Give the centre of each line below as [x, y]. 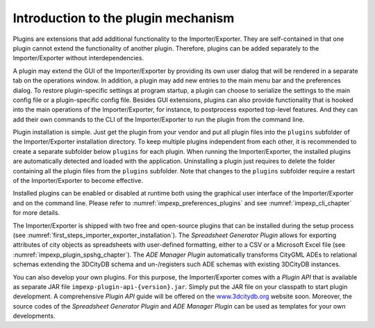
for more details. [36, 213]
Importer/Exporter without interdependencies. [78, 58]
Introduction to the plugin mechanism [124, 18]
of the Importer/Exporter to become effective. [78, 181]
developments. [34, 316]
